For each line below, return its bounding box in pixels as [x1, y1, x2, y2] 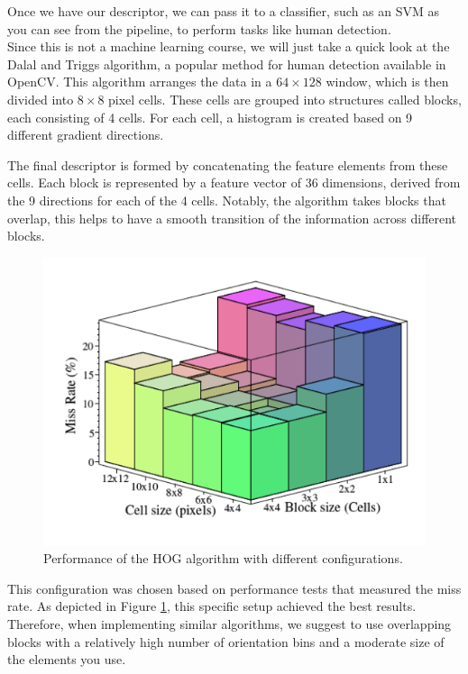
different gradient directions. [7, 125, 164, 144]
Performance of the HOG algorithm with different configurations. [43, 549, 403, 568]
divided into [7, 89, 74, 108]
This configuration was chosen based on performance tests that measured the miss [7, 578, 462, 597]
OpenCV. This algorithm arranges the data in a [7, 72, 272, 91]
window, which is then [326, 72, 449, 91]
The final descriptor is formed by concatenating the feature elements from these [7, 155, 448, 174]
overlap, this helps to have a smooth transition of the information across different [7, 208, 457, 227]
